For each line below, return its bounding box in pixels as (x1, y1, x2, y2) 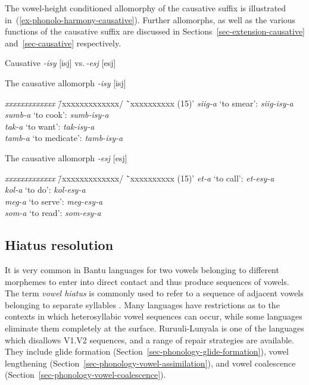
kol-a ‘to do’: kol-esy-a (5, 183, 86, 196)
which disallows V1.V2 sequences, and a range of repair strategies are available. (5, 333, 294, 346)
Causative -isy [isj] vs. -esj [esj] (5, 57, 116, 69)
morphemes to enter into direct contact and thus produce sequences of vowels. (5, 275, 289, 287)
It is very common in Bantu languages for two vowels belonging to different (5, 264, 279, 276)
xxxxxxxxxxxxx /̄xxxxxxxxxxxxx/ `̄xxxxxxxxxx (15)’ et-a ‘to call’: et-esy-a (5, 171, 274, 184)
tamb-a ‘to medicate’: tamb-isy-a (5, 132, 123, 144)
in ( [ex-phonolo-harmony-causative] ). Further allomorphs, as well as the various (5, 13, 296, 26)
